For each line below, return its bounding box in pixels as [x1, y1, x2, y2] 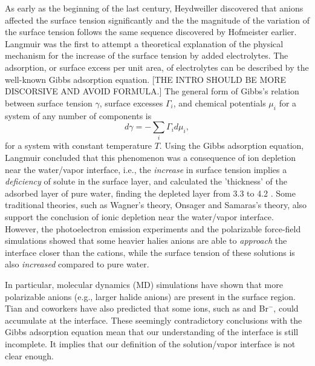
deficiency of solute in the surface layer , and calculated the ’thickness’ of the [5, 175, 287, 188]
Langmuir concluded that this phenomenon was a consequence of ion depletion [5, 151, 296, 164]
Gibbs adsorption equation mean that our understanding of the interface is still [5, 325, 299, 338]
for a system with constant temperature [5, 139, 152, 152]
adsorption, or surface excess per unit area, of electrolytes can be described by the [5, 60, 309, 73]
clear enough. [5, 349, 54, 362]
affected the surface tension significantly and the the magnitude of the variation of [5, 13, 310, 26]
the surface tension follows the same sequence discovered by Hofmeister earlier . [5, 25, 297, 38]
